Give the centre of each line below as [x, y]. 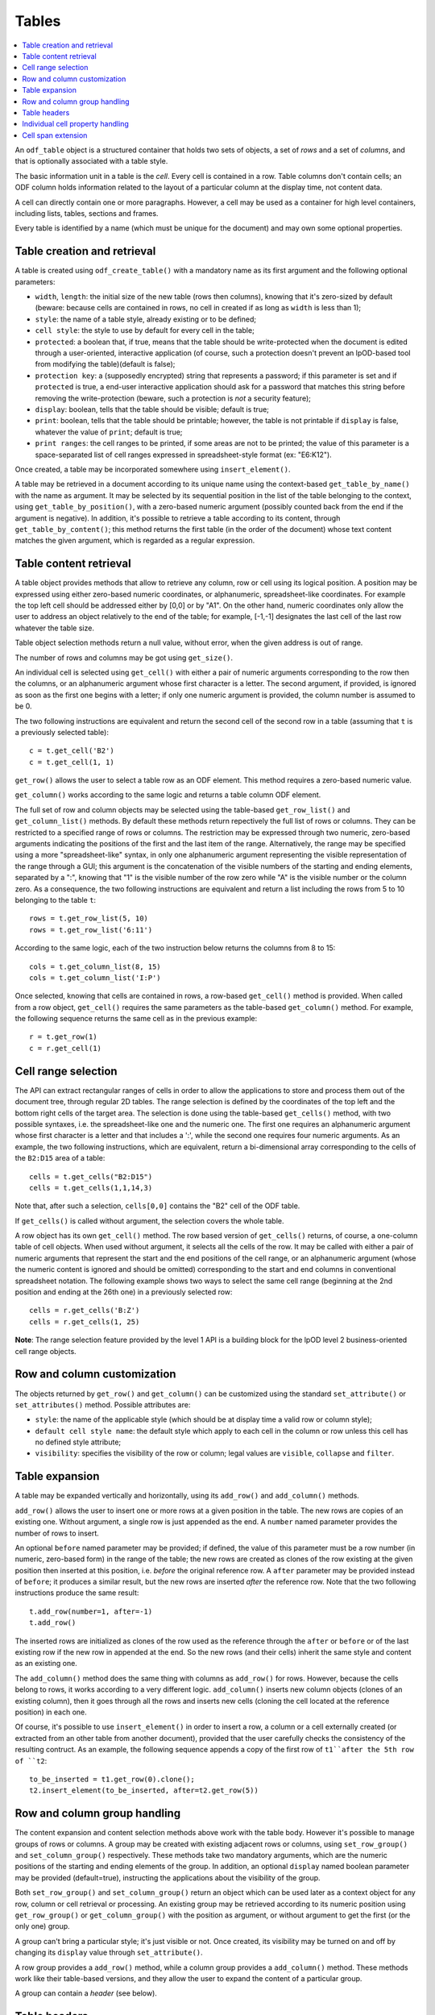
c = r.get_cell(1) [66, 1048]
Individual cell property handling [75, 124]
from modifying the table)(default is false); [105, 364]
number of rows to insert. [57, 1533]
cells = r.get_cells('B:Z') [85, 1311]
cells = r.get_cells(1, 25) [85, 1321]
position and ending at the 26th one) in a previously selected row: [124, 1292]
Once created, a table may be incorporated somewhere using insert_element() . [153, 469]
